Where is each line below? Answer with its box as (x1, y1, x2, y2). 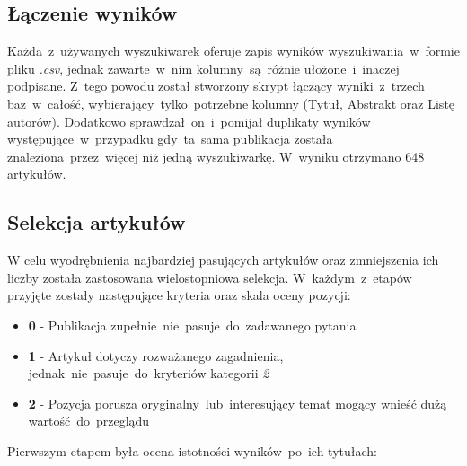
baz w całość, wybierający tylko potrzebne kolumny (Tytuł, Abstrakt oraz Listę (7, 93, 455, 112)
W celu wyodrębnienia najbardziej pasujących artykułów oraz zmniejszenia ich (7, 251, 439, 269)
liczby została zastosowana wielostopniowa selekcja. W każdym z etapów (7, 268, 412, 286)
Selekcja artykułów (7, 208, 186, 236)
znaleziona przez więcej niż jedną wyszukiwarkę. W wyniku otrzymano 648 (7, 146, 425, 165)
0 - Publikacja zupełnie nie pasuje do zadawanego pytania (28, 315, 357, 334)
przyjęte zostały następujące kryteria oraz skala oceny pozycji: (7, 286, 351, 304)
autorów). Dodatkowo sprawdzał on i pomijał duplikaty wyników (7, 111, 371, 130)
